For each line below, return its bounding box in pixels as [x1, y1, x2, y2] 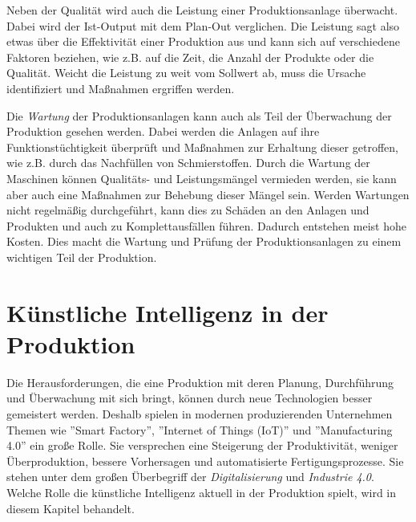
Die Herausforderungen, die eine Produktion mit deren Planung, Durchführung [6, 373, 394, 390]
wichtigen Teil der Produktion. [6, 248, 157, 265]
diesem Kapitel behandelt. [6, 500, 135, 516]
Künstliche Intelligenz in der [6, 296, 329, 328]
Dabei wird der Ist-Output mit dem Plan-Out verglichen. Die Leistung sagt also [6, 17, 400, 34]
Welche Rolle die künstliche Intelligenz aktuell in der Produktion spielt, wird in [6, 483, 397, 500]
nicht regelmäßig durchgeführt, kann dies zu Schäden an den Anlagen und [6, 202, 370, 218]
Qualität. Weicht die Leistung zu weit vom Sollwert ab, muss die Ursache [6, 64, 366, 81]
